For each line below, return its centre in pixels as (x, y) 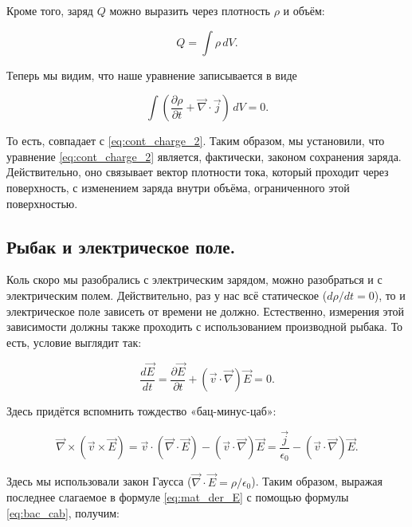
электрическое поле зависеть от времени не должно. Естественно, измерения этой (205, 311)
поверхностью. (42, 203)
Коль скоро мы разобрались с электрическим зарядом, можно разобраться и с (194, 279)
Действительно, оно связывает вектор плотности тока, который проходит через (198, 172)
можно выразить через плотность (190, 10)
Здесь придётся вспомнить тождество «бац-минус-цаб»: (141, 411)
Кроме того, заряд (50, 10)
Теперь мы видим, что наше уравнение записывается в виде (152, 75)
